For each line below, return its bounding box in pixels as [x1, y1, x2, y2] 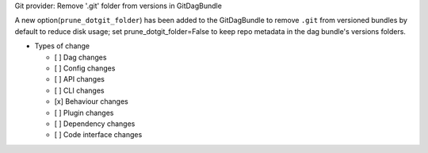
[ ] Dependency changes [54, 119, 136, 128]
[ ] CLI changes [54, 86, 105, 95]
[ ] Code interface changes [54, 130, 143, 140]
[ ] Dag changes [54, 52, 107, 62]
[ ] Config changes [54, 63, 116, 73]
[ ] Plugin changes [54, 108, 114, 117]
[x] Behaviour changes [54, 97, 128, 106]
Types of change [34, 41, 90, 51]
